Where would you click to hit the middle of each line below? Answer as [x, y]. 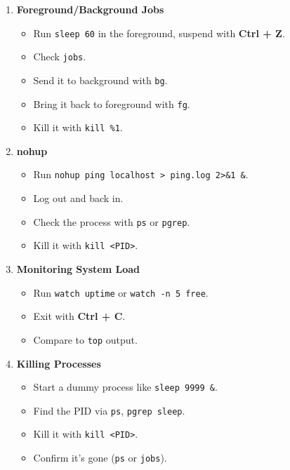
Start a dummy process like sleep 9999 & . [125, 387]
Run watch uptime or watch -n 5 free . [121, 292]
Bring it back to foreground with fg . [112, 103]
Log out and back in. [78, 198]
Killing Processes [59, 363]
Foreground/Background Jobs [90, 9]
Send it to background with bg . [100, 80]
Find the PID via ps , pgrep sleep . [109, 410]
